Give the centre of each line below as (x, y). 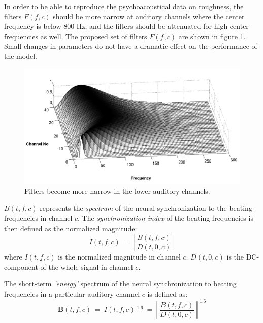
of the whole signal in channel (87, 266)
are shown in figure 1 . (212, 36)
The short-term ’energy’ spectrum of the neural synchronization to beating (120, 284)
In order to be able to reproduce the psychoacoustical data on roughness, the (124, 6)
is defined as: (168, 294)
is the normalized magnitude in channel (119, 257)
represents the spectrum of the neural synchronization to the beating (146, 208)
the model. (21, 56)
